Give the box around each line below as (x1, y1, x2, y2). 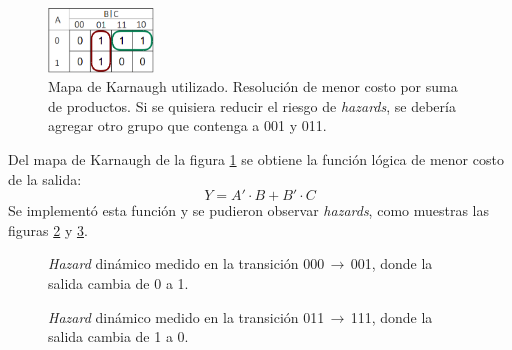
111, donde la (350, 306, 433, 327)
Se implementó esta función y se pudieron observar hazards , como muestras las (8, 200, 490, 221)
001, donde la (350, 253, 433, 274)
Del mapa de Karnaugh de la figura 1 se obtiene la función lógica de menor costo (8, 149, 504, 170)
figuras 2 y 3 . (8, 219, 88, 240)
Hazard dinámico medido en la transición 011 (48, 306, 325, 327)
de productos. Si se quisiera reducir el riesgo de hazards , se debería (48, 95, 456, 116)
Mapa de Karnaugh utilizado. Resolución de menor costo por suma (48, 76, 458, 97)
